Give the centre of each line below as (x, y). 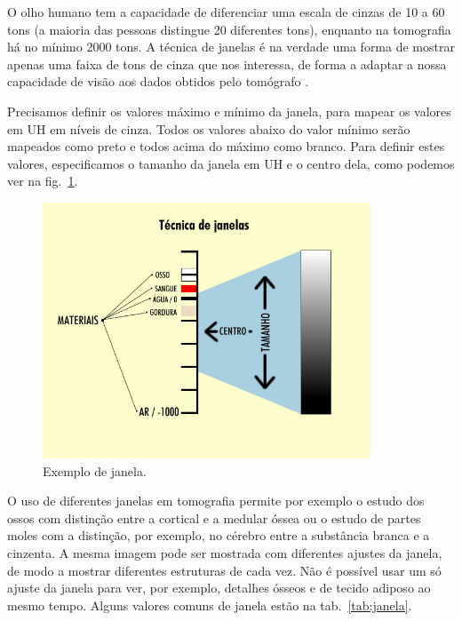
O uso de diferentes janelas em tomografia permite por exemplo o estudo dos (216, 501)
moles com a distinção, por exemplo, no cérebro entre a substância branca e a (219, 535)
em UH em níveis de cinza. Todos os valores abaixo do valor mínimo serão (209, 128)
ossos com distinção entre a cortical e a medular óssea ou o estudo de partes (214, 517)
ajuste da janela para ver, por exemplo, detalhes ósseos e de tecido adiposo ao (219, 588)
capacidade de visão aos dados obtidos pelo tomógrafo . (158, 81)
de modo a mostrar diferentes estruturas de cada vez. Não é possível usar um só (224, 570)
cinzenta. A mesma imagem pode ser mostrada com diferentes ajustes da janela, (225, 552)
